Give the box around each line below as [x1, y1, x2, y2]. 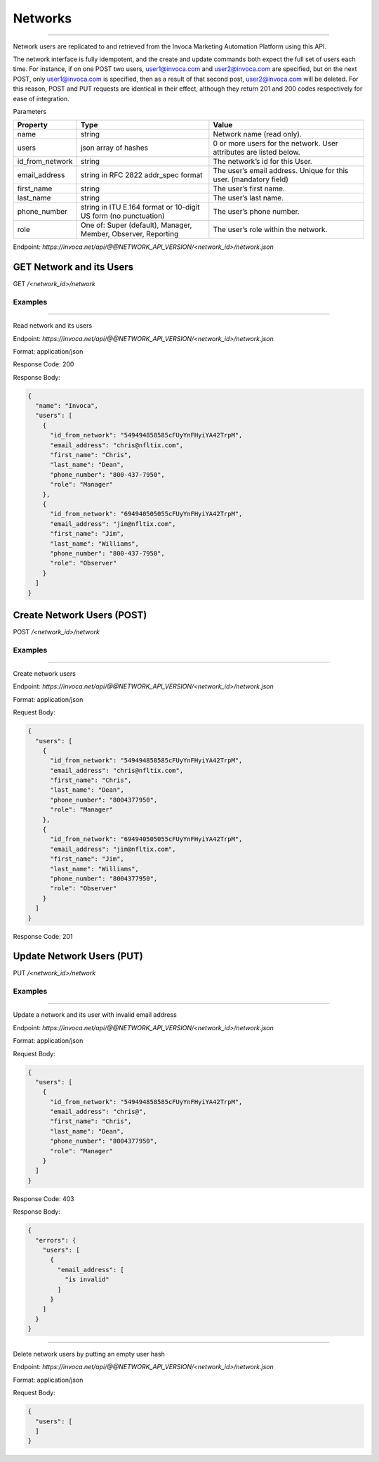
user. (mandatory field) [213, 174, 289, 184]
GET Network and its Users [13, 261, 134, 274]
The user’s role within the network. [213, 225, 328, 235]
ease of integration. [13, 94, 69, 103]
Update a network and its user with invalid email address [13, 1011, 177, 1019]
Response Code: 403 [13, 1194, 74, 1203]
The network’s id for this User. [213, 157, 312, 167]
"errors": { [35, 1236, 77, 1244]
